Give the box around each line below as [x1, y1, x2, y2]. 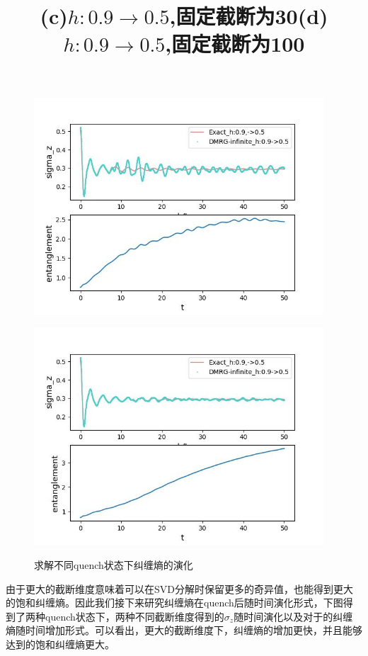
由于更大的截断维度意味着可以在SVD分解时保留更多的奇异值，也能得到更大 [6, 581, 353, 596]
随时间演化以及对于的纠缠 [234, 609, 353, 623]
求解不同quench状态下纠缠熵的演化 [34, 558, 193, 572]
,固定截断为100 [165, 29, 305, 58]
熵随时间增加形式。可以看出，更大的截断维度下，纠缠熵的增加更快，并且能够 [6, 623, 362, 638]
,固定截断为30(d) [169, 1, 328, 30]
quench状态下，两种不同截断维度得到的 [45, 609, 224, 623]
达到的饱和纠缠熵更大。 [6, 637, 115, 652]
